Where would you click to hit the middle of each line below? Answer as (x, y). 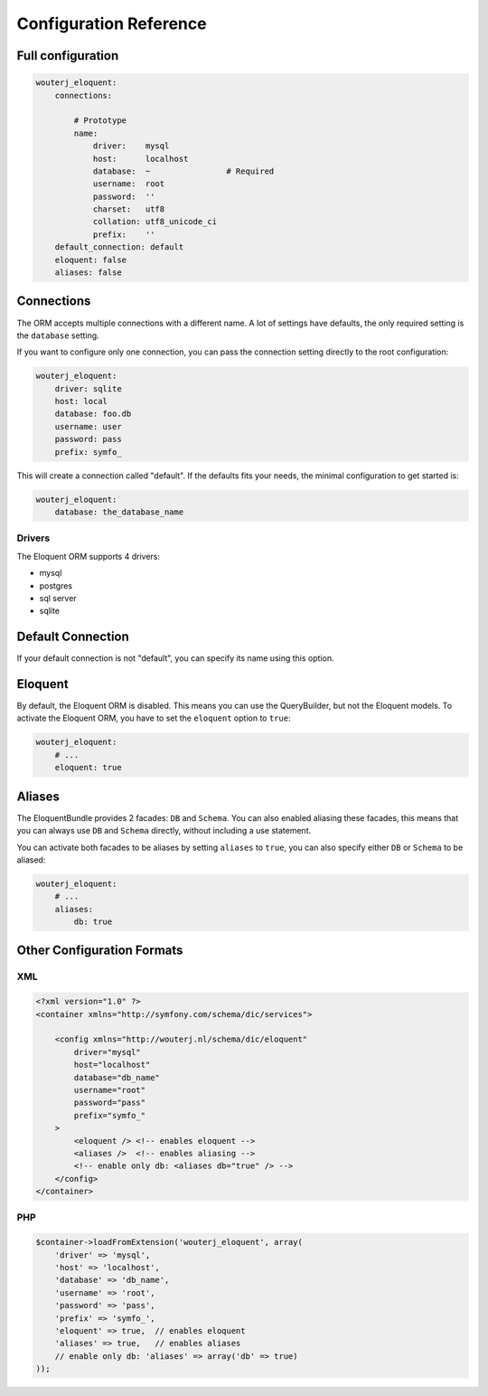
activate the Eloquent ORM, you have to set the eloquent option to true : (154, 718)
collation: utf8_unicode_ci (155, 222)
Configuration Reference (112, 24)
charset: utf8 (129, 209)
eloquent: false (90, 259)
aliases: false (88, 273)
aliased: (31, 860)
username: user (88, 426)
